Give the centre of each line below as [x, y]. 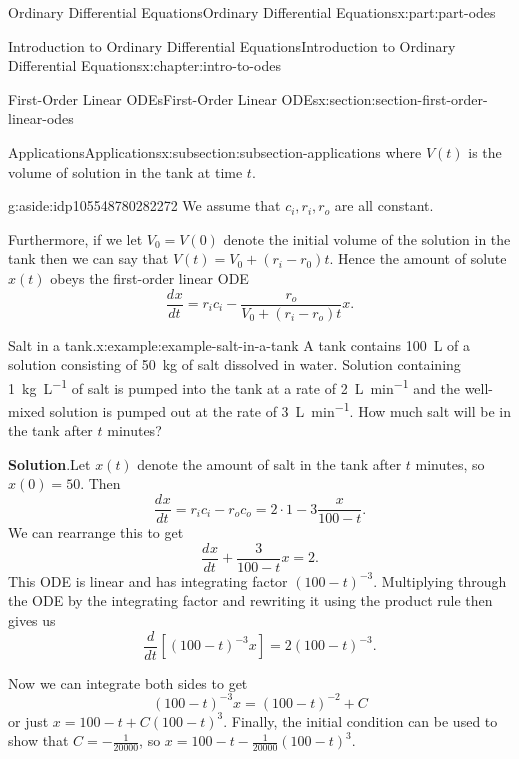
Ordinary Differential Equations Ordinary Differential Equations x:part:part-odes [252, 12]
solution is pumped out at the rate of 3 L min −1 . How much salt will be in [280, 409]
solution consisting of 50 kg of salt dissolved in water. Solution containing [234, 364]
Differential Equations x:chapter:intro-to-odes [144, 65]
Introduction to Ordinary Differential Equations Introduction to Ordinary [232, 45]
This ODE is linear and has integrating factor [148, 580]
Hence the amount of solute [422, 258]
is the [485, 151]
